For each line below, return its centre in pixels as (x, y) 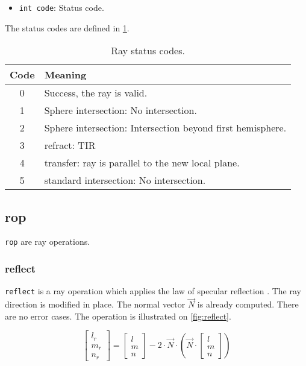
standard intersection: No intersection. (125, 180)
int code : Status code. (61, 7)
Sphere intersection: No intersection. (120, 110)
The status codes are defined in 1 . (67, 27)
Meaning (65, 75)
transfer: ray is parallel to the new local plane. (142, 163)
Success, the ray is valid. (96, 93)
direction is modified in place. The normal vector (95, 304)
